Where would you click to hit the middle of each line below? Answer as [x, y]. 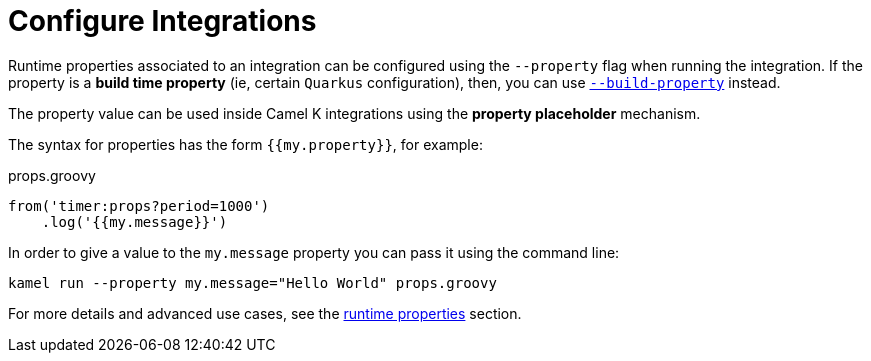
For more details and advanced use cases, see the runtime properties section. [265, 313]
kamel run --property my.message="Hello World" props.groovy [252, 282]
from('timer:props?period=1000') [139, 205]
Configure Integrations [162, 21]
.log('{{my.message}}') [134, 221]
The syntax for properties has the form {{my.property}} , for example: [245, 144]
